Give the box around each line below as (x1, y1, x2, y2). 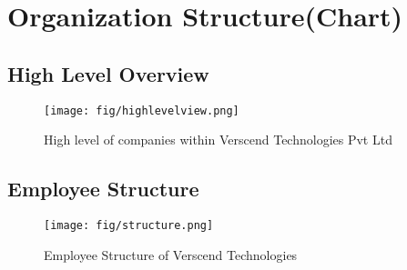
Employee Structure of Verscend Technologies (44, 245, 298, 264)
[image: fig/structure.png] (44, 219, 214, 233)
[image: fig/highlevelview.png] (44, 104, 239, 117)
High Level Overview (7, 59, 209, 87)
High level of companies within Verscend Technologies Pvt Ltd (44, 130, 392, 149)
